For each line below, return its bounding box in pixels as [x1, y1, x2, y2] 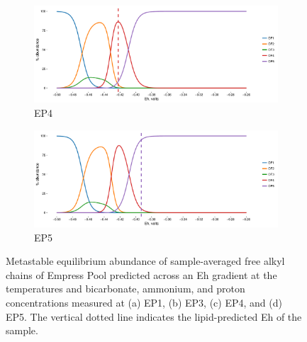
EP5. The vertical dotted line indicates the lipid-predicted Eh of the [6, 309, 302, 324]
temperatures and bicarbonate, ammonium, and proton [6, 281, 245, 296]
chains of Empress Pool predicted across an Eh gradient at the [6, 267, 277, 282]
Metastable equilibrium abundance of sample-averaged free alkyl [6, 253, 285, 268]
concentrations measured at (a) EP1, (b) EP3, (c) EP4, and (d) [6, 295, 282, 309]
